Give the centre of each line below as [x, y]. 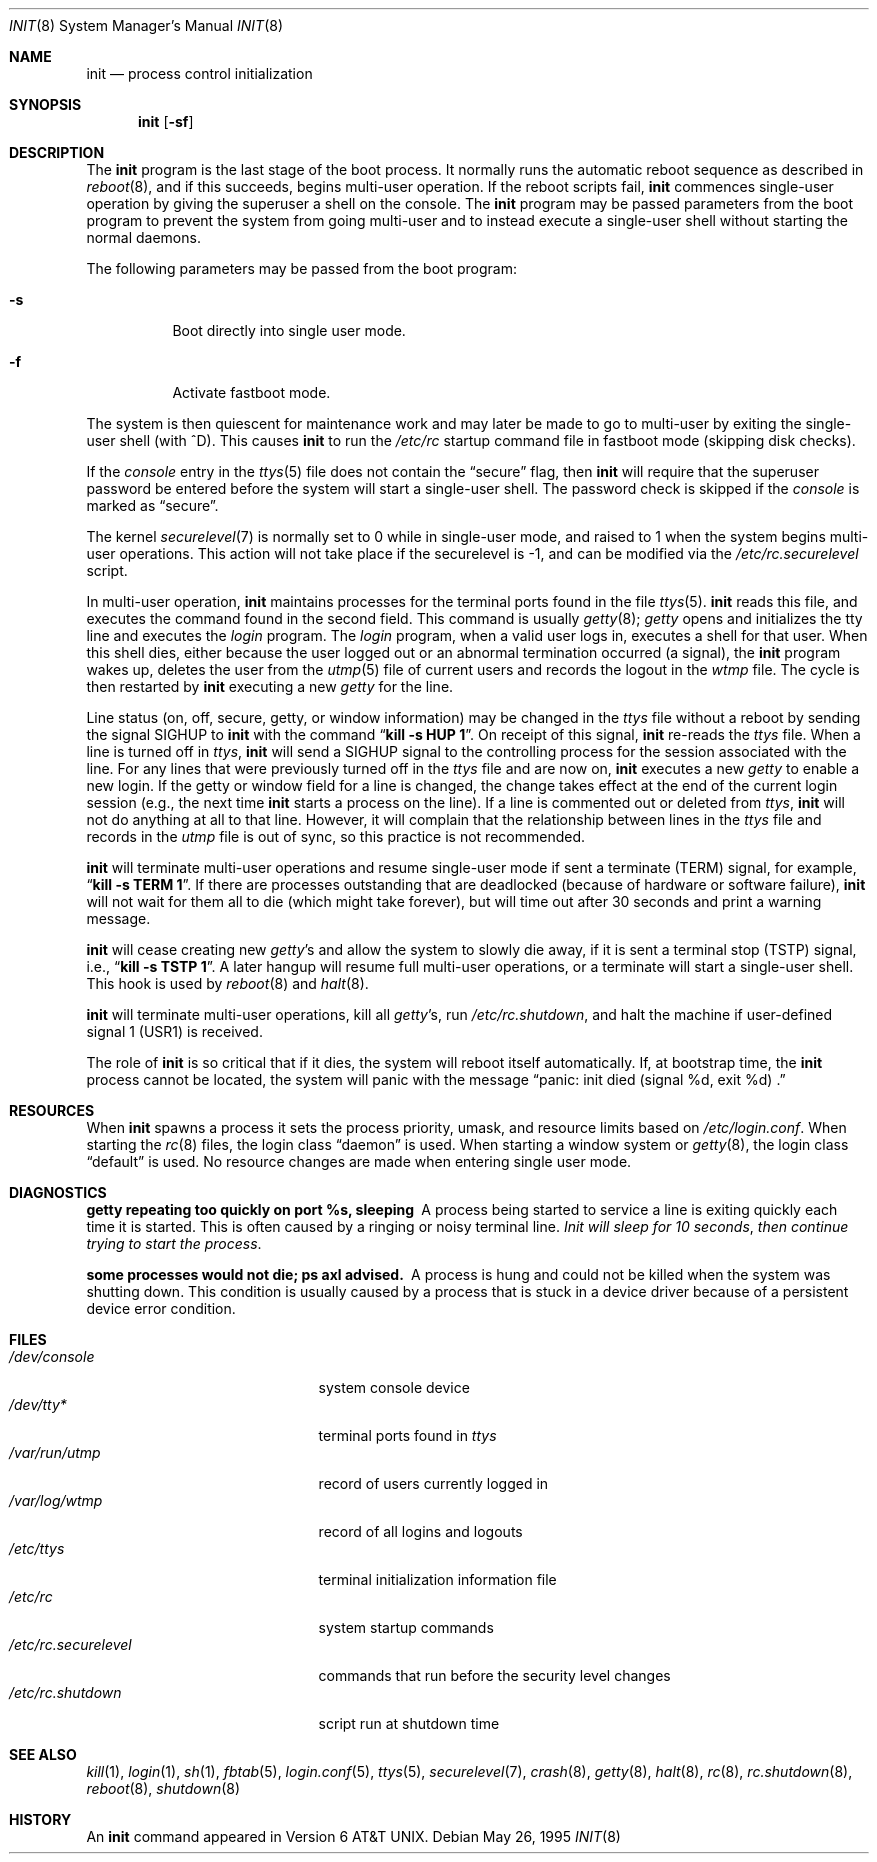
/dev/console [52, 1356]
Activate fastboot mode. [251, 392]
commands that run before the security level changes [494, 1675]
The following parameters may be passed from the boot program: [301, 268]
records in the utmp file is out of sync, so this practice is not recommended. [336, 836]
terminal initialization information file [437, 1579]
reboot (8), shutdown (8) [163, 1788]
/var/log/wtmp [56, 1500]
